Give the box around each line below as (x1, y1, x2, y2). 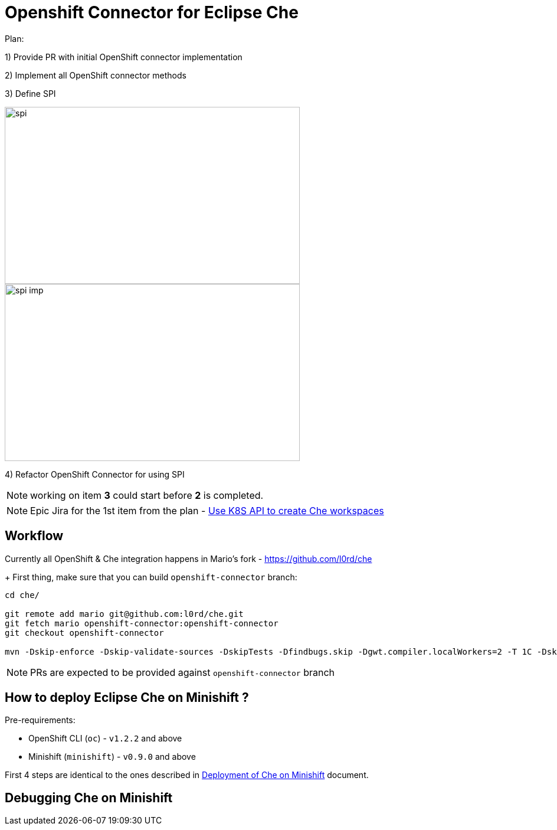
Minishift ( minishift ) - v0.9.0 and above (28, 751, 196, 762)
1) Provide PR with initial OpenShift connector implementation (5, 51, 243, 62)
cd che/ (5, 590, 40, 600)
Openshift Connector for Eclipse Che (5, 2, 299, 22)
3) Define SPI (5, 88, 56, 99)
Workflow (5, 528, 64, 544)
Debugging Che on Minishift (5, 790, 173, 805)
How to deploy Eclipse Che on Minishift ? (5, 690, 249, 705)
